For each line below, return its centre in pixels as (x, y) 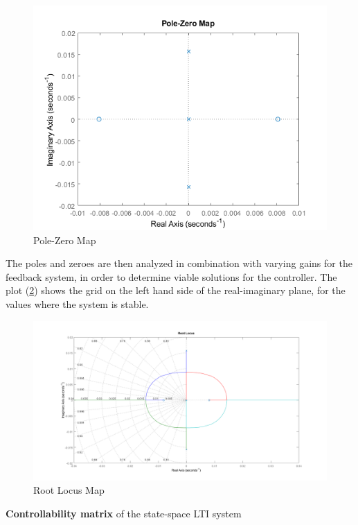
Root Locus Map (69, 490)
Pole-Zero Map (65, 240)
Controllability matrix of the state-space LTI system (124, 514)
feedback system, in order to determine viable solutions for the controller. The (171, 276)
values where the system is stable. (77, 304)
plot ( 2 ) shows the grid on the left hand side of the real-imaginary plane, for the (176, 290)
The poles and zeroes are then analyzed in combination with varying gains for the (179, 263)
